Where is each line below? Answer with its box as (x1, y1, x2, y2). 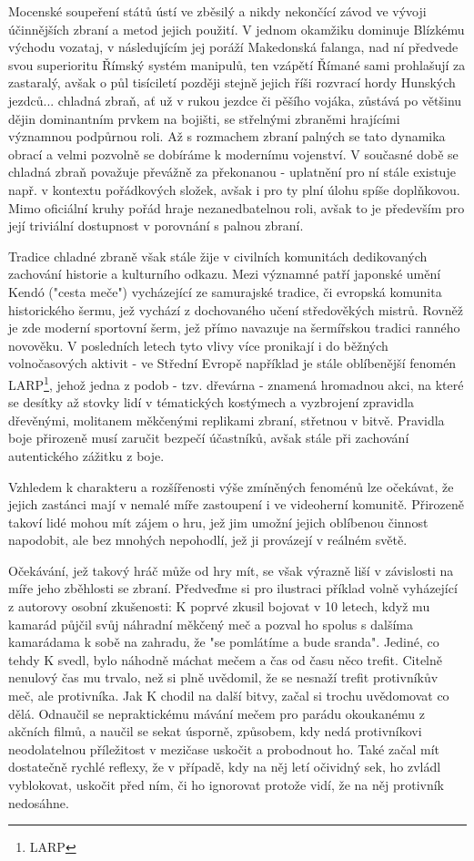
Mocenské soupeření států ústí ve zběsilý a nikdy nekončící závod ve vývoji (8, 2, 427, 20)
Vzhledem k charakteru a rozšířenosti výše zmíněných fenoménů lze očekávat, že (8, 477, 454, 496)
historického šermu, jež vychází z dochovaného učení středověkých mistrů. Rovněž (8, 300, 463, 319)
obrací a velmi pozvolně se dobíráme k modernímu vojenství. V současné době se (8, 144, 459, 163)
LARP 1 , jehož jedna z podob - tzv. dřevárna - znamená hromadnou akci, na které (8, 372, 464, 394)
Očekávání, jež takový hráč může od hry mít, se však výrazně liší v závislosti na (8, 560, 454, 579)
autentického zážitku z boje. (8, 446, 165, 465)
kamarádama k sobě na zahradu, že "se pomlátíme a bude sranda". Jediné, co (8, 632, 439, 651)
